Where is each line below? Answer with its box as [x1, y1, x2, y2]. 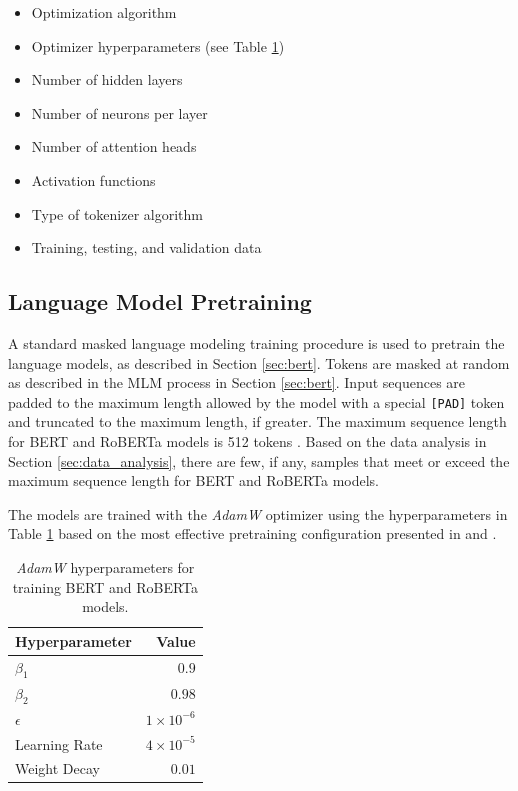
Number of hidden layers [31, 69, 183, 90]
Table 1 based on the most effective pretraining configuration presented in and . [8, 523, 497, 544]
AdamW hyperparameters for [16, 556, 195, 577]
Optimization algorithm [31, 2, 177, 22]
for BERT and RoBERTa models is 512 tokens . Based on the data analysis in [8, 430, 487, 451]
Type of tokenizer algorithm [31, 203, 203, 224]
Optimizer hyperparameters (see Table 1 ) [31, 35, 285, 56]
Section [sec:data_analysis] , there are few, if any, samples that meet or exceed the [8, 450, 510, 471]
